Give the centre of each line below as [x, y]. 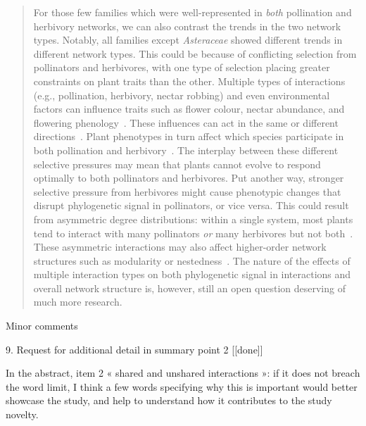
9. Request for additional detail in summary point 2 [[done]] [134, 349]
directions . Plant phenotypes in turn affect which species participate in [189, 136]
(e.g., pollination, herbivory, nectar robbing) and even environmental [182, 95]
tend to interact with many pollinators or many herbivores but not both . [193, 233]
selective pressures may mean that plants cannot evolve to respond [177, 164]
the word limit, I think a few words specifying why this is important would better [182, 386]
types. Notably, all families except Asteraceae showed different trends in [188, 40]
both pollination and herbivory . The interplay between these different [186, 150]
